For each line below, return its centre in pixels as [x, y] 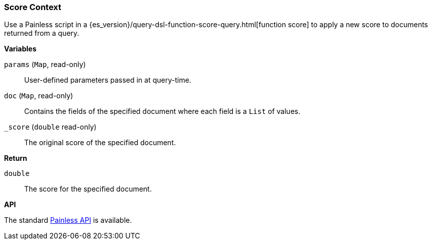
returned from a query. [42, 33]
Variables [20, 49]
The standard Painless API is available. [68, 220]
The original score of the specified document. [100, 143]
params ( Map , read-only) [45, 65]
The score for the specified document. [88, 189]
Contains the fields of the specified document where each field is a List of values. [162, 111]
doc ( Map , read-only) [39, 96]
